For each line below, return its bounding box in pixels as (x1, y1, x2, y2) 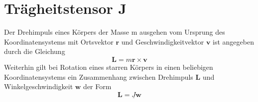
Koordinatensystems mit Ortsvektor (4, 36, 114, 47)
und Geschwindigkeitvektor (121, 36, 204, 47)
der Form (83, 81, 112, 92)
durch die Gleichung (4, 46, 65, 56)
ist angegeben (213, 36, 254, 47)
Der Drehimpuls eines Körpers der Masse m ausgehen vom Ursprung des (4, 27, 225, 37)
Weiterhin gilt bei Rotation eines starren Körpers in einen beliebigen (4, 61, 213, 72)
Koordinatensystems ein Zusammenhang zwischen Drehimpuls (4, 71, 193, 82)
